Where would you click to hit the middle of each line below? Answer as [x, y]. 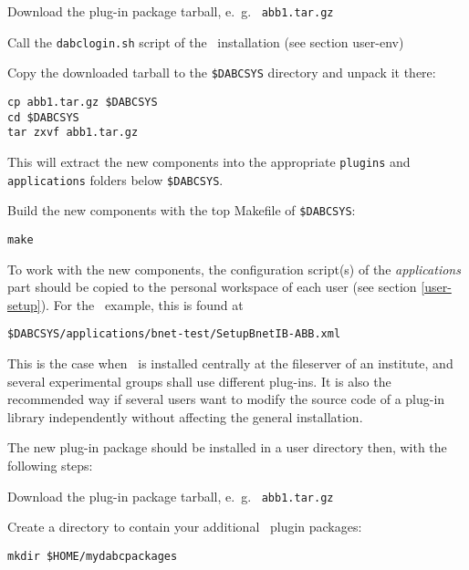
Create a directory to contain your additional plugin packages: [185, 527]
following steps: [50, 465]
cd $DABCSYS [43, 117]
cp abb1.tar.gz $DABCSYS [83, 102]
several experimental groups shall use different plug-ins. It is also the [199, 381]
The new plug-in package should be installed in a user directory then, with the [227, 447]
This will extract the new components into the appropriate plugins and [209, 161]
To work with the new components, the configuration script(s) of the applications [234, 269]
